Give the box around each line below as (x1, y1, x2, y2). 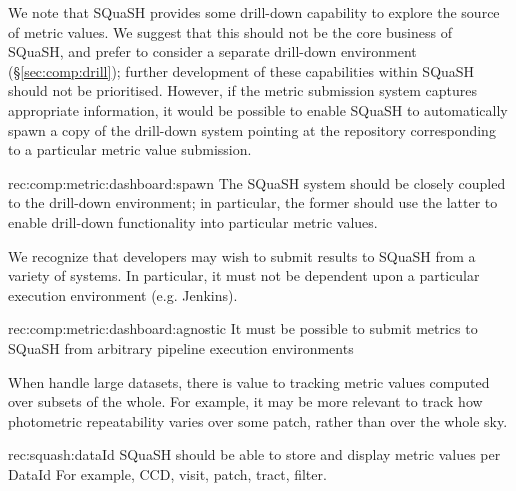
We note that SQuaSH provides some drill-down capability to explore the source (8, 2, 500, 22)
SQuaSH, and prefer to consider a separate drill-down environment (8, 41, 417, 62)
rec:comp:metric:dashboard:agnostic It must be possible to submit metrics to (8, 318, 478, 339)
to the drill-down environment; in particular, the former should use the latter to (8, 192, 498, 213)
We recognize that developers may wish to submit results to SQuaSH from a (8, 245, 476, 266)
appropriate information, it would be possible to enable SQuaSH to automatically (8, 99, 508, 120)
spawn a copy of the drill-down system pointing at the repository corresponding (8, 119, 496, 140)
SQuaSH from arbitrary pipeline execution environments (8, 337, 354, 358)
